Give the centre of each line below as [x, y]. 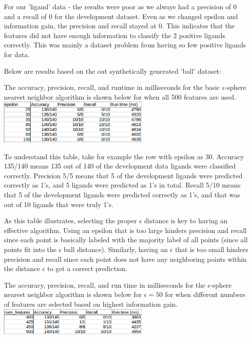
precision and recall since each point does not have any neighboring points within [125, 259]
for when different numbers [205, 294]
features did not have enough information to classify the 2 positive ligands [115, 35]
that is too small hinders [212, 249]
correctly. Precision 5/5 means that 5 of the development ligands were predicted [123, 175]
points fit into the [30, 249]
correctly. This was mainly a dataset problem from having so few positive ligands [125, 45]
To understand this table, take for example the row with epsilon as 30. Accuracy [124, 156]
